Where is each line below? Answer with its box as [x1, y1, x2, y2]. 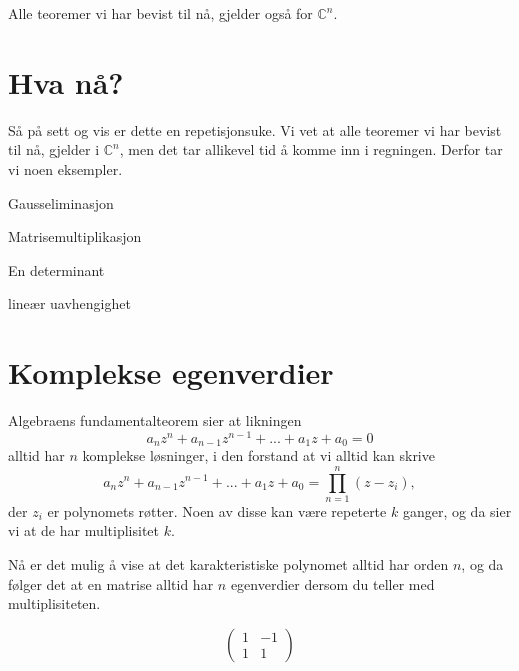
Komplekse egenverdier [8, 352, 334, 393]
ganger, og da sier [402, 500, 512, 521]
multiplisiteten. [8, 593, 101, 614]
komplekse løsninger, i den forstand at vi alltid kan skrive [82, 445, 435, 466]
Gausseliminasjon [8, 192, 114, 213]
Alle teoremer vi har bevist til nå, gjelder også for [8, 3, 313, 23]
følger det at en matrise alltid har [8, 573, 214, 594]
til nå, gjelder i [8, 139, 100, 160]
